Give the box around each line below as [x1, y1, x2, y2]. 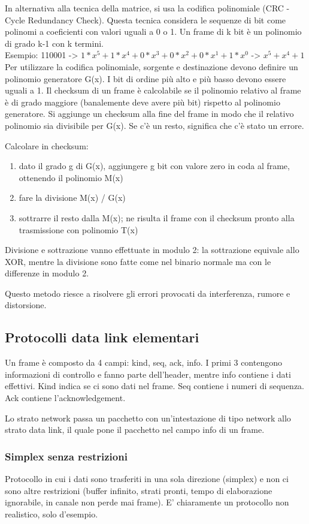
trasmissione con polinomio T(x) [19, 223, 138, 236]
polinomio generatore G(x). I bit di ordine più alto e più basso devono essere [5, 72, 286, 85]
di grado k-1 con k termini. [5, 37, 104, 49]
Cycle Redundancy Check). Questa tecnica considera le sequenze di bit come [5, 13, 286, 26]
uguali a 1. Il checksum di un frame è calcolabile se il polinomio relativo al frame [5, 84, 301, 97]
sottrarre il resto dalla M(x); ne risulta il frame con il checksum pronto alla [19, 211, 295, 224]
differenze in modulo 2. [5, 267, 89, 279]
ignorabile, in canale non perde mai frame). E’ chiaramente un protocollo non [5, 496, 289, 508]
